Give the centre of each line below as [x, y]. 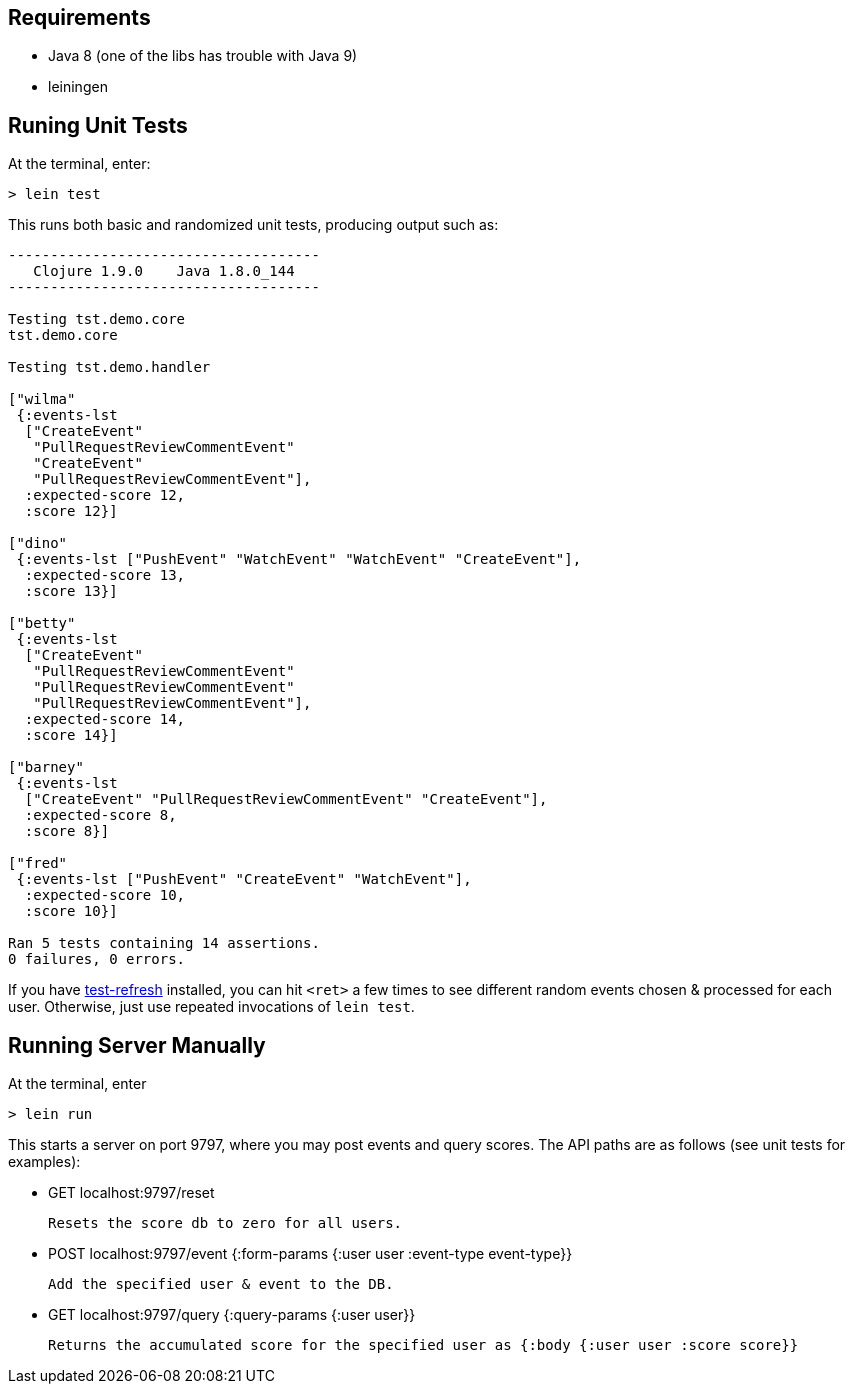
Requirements [79, 17]
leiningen [78, 87]
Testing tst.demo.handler [109, 367]
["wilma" [42, 399]
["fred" [38, 863]
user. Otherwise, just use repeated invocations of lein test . [211, 1007]
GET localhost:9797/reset [131, 1193]
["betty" [42, 623]
